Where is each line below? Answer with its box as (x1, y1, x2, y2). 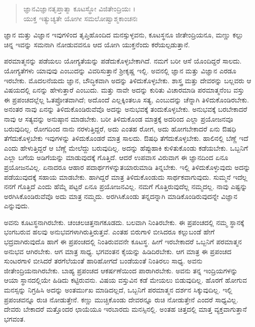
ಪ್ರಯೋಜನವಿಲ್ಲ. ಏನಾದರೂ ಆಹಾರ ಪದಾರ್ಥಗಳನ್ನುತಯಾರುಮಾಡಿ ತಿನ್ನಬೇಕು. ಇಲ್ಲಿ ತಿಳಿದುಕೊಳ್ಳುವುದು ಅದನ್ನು (4, 162, 251, 172)
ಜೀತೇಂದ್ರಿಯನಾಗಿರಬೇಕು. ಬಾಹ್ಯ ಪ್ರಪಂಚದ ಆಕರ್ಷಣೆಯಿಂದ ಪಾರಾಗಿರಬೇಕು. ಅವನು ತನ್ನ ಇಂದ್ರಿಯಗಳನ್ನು (4, 265, 238, 275)
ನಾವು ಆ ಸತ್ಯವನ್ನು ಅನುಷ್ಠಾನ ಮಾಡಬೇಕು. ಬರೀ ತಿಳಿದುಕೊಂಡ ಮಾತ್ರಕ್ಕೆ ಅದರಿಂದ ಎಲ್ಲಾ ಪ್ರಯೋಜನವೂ (4, 113, 233, 124)
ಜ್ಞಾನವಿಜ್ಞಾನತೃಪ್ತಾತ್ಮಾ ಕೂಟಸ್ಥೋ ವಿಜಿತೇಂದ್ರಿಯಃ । (23, 3, 136, 13)
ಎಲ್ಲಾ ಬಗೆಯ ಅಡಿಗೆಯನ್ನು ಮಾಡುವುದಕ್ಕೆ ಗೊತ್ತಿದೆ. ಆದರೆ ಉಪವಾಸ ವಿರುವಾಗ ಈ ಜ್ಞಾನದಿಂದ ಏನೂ (4, 152, 228, 163)
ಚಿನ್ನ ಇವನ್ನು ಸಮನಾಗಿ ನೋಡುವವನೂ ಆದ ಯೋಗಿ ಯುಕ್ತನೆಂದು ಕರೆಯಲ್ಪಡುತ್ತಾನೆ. (4, 39, 190, 49)
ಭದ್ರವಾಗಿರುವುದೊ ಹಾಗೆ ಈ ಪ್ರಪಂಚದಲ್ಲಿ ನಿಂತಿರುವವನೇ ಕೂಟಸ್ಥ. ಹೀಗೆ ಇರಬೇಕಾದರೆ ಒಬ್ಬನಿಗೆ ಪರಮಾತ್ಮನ (4, 236, 242, 247)
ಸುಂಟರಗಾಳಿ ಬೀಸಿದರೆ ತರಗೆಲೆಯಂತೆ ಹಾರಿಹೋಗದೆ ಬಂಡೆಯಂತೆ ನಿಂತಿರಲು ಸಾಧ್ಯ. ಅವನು (4, 256, 202, 266)
